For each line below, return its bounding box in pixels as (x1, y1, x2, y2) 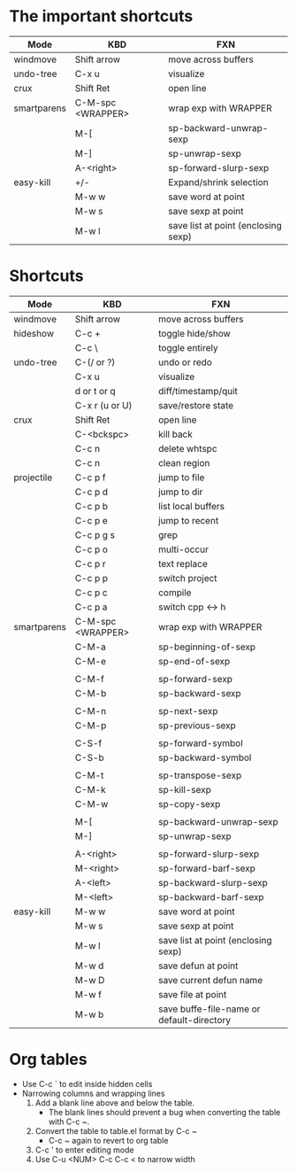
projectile (13, 471, 53, 484)
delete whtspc (157, 442, 218, 454)
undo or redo (157, 356, 212, 369)
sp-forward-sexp (157, 672, 232, 685)
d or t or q (74, 384, 117, 397)
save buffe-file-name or (157, 1003, 261, 1015)
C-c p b (74, 500, 109, 512)
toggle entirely (157, 341, 218, 353)
